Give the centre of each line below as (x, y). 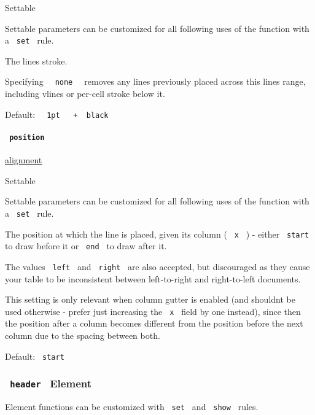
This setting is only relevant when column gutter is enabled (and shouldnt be (150, 299)
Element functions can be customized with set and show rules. (132, 407)
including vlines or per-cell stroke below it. (85, 94)
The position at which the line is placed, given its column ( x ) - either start (157, 234)
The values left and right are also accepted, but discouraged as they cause (157, 266)
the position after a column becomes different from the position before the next (154, 323)
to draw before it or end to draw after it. (86, 246)
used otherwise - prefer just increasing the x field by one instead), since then (153, 311)
